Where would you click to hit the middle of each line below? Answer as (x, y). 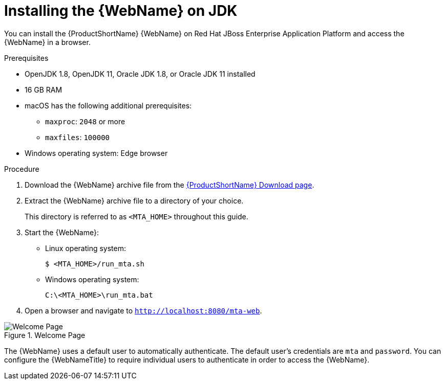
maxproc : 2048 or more (85, 121)
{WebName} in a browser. (47, 42)
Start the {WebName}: (62, 232)
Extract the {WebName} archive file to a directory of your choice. (134, 200)
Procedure (22, 169)
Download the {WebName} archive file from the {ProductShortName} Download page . (169, 185)
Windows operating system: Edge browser (96, 153)
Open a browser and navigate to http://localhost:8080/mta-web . (143, 310)
